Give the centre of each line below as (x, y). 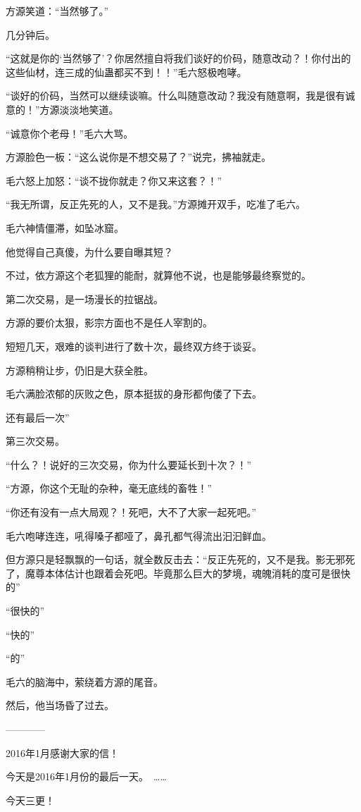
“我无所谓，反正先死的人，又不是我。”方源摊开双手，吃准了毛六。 (156, 204)
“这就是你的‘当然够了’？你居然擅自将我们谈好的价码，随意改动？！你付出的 (178, 58)
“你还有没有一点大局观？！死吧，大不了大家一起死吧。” (131, 512)
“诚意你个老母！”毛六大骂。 (70, 133)
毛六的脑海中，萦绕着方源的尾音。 (84, 681)
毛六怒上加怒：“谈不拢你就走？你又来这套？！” (114, 180)
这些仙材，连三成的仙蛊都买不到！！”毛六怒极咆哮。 (126, 72)
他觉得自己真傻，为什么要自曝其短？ (89, 251)
